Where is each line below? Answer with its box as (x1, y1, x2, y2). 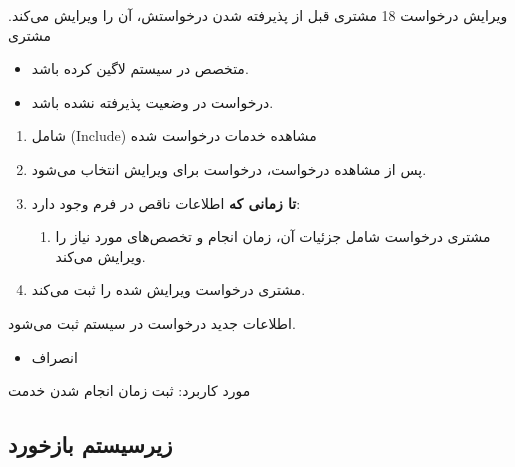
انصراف (31, 346, 78, 367)
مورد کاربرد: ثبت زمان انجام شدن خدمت (8, 380, 251, 401)
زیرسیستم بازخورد (8, 429, 173, 460)
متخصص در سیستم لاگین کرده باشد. (31, 58, 249, 79)
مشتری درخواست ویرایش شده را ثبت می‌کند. (31, 279, 306, 300)
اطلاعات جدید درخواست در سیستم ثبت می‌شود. (8, 312, 296, 333)
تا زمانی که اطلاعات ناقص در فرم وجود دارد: (31, 192, 301, 213)
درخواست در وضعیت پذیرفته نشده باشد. (31, 91, 274, 112)
